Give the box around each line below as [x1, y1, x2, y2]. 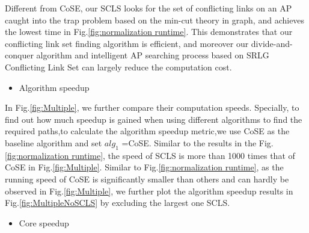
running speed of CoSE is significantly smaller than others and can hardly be [5, 172, 289, 185]
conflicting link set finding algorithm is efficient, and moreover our [5, 37, 249, 49]
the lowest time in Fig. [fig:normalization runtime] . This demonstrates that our [5, 25, 293, 38]
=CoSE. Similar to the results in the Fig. [121, 136, 274, 149]
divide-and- [251, 37, 293, 49]
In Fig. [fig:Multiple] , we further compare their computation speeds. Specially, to [5, 101, 299, 114]
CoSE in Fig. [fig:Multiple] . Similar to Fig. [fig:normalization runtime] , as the [5, 161, 284, 173]
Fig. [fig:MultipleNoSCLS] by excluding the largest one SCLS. [5, 196, 230, 209]
